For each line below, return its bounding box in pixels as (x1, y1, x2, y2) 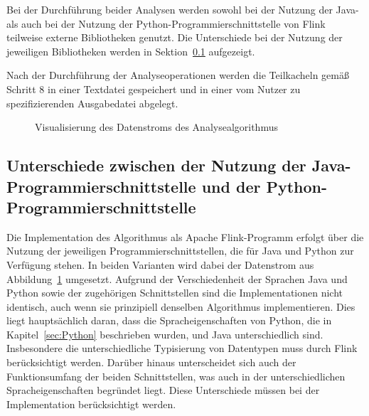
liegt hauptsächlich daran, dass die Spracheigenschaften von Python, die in (6, 313, 332, 328)
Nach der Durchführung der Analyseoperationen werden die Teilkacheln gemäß (6, 68, 349, 82)
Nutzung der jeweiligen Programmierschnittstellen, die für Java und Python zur (6, 243, 354, 258)
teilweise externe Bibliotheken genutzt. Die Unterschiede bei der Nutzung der (6, 30, 343, 45)
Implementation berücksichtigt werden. (6, 396, 176, 411)
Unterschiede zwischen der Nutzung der (6, 154, 306, 176)
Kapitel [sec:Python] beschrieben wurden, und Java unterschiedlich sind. (6, 326, 323, 341)
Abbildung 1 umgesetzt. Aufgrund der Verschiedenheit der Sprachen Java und (6, 271, 348, 286)
